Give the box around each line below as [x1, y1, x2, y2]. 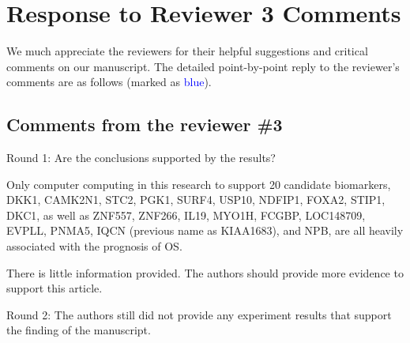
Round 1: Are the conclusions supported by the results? [6, 149, 276, 166]
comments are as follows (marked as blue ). [6, 73, 212, 90]
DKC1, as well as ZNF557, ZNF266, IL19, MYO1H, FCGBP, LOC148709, [6, 206, 366, 223]
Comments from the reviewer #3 [6, 112, 283, 137]
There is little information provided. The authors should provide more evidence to [6, 264, 404, 281]
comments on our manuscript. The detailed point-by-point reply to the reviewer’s [6, 58, 400, 74]
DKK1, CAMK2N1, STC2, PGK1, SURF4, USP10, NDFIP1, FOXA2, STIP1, [6, 191, 386, 208]
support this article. [6, 280, 103, 296]
